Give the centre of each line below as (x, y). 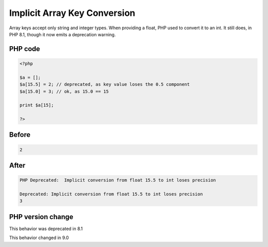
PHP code (25, 49)
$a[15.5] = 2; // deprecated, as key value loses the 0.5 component (105, 85)
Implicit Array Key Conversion (72, 13)
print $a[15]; (37, 105)
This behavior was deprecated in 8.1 (46, 229)
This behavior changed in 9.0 (39, 238)
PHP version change (41, 216)
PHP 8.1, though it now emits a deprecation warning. (63, 34)
